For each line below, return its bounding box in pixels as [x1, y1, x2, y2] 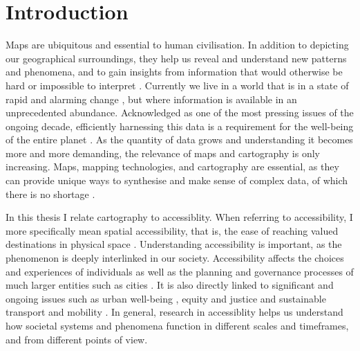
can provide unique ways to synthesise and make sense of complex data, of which [6, 173, 348, 188]
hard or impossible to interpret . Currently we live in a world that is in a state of [6, 78, 349, 92]
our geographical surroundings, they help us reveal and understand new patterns [6, 51, 347, 65]
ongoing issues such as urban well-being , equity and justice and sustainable [6, 291, 326, 305]
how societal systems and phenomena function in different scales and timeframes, [6, 318, 349, 332]
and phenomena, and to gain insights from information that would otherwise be [6, 64, 343, 79]
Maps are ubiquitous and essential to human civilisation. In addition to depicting [6, 37, 349, 52]
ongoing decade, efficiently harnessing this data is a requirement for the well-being [6, 118, 354, 133]
